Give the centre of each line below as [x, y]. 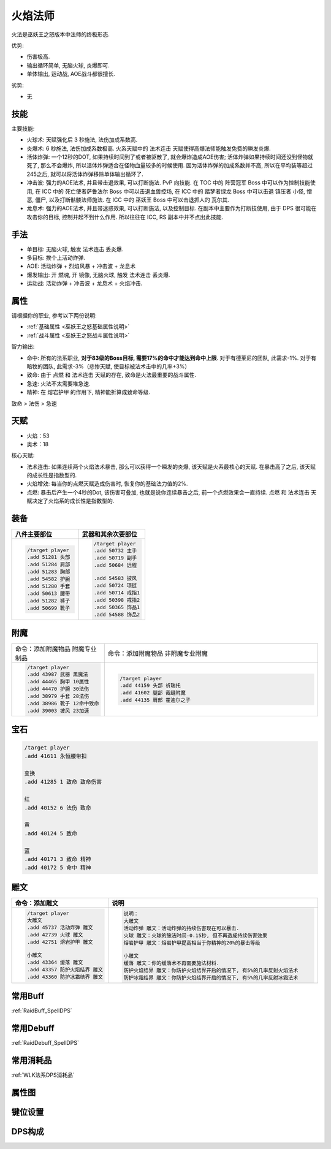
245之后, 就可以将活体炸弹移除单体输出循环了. [85, 174]
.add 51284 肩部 [48, 565]
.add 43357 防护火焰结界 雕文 [65, 969]
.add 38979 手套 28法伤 [58, 696]
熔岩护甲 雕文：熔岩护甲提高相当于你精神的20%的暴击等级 [192, 943]
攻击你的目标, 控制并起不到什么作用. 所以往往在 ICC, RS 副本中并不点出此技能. [125, 217]
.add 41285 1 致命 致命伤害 [63, 782]
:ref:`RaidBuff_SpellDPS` [42, 1011]
